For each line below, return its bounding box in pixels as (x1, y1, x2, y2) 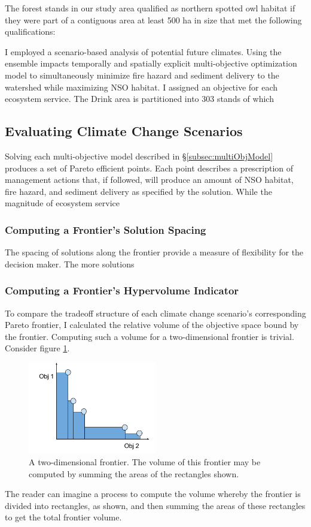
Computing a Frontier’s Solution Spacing (5, 222, 206, 237)
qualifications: (5, 25, 56, 38)
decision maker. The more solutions (5, 257, 135, 270)
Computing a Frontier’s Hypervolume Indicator (5, 283, 239, 298)
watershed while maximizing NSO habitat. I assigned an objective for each (5, 80, 278, 93)
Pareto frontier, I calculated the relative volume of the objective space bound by (5, 318, 299, 331)
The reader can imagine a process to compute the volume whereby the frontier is (5, 487, 301, 500)
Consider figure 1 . (5, 342, 70, 354)
